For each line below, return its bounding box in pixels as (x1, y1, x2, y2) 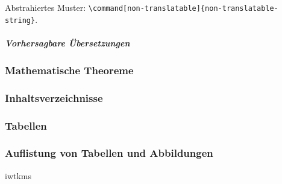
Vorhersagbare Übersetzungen (5, 36, 130, 49)
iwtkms (5, 169, 32, 182)
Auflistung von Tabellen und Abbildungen (5, 145, 213, 160)
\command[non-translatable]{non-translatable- (88, 4, 278, 13)
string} (5, 16, 36, 25)
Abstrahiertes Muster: (5, 1, 86, 13)
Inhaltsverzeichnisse (5, 90, 103, 105)
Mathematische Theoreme (5, 62, 134, 77)
